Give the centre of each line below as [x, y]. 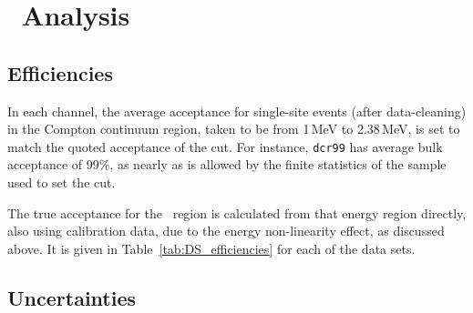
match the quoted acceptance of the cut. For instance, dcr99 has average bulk [225, 146]
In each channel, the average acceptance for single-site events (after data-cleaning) [237, 111]
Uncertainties [72, 297]
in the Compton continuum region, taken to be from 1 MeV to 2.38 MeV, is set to [234, 129]
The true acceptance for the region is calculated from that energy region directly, [237, 212]
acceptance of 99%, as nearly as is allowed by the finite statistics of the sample [227, 164]
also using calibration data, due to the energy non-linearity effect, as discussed [226, 231]
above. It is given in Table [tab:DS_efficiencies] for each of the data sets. [211, 248]
